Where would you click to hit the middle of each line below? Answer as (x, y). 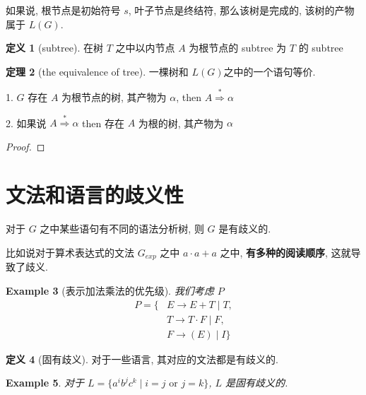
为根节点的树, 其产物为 (114, 96)
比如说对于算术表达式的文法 (70, 252)
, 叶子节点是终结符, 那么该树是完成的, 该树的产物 (241, 10)
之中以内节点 (145, 48)
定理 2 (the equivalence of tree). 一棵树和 (97, 71)
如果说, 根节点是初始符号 (63, 10)
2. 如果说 (26, 123)
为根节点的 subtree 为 (238, 48)
